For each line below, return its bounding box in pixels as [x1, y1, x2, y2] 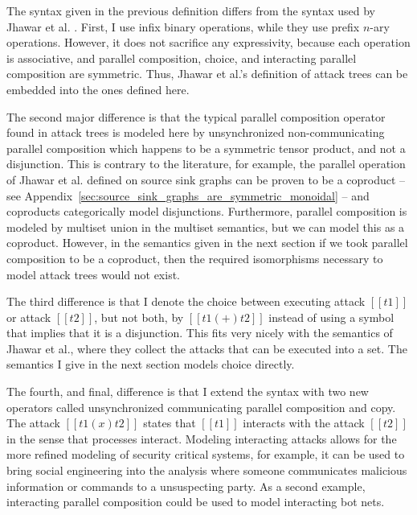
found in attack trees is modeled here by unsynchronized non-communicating [6, 124, 385, 141]
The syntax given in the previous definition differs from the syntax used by [6, 2, 376, 19]
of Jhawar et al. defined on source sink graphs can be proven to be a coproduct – [6, 171, 406, 187]
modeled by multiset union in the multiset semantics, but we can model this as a [6, 218, 405, 235]
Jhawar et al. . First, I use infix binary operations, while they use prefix [6, 18, 360, 35]
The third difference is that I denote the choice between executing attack [6, 293, 366, 310]
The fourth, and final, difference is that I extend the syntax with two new [6, 383, 369, 400]
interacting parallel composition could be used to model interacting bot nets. [6, 493, 385, 510]
